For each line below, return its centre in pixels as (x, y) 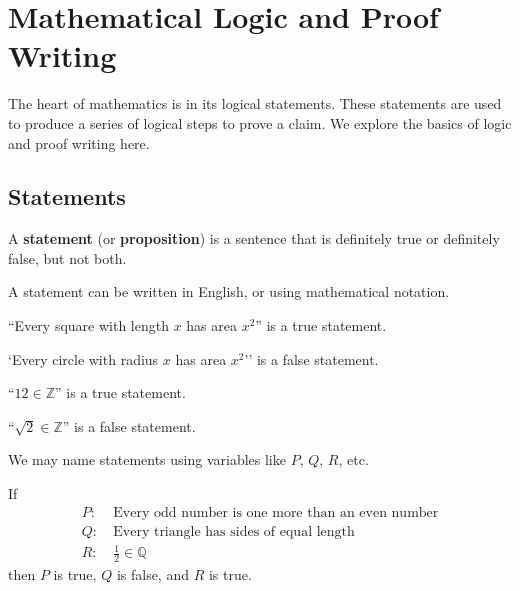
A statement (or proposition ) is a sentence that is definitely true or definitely (254, 238)
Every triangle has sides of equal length (234, 531)
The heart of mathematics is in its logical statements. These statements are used (255, 103)
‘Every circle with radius (83, 358)
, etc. (353, 459)
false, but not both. (67, 257)
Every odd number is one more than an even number (276, 512)
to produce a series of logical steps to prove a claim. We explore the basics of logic (260, 122)
